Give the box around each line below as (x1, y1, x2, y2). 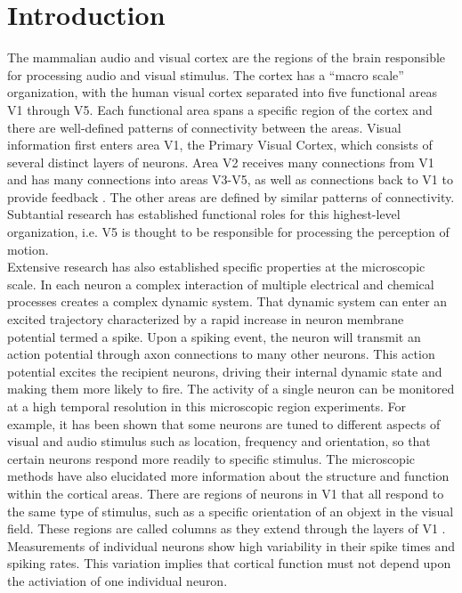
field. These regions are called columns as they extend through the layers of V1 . (7, 519, 446, 538)
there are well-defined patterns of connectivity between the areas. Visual (7, 118, 401, 136)
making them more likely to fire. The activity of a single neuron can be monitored (7, 379, 455, 398)
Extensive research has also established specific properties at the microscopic (7, 257, 426, 276)
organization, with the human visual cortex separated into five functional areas (7, 83, 438, 102)
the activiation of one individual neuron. (7, 571, 228, 589)
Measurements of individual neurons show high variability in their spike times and (7, 536, 456, 555)
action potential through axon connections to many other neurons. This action (7, 345, 435, 363)
